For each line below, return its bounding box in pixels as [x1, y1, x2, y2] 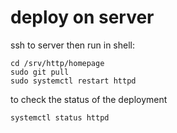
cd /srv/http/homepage [10, 58, 105, 68]
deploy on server [10, 6, 155, 29]
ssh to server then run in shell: [10, 39, 136, 51]
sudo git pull [10, 67, 70, 77]
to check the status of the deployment [10, 93, 168, 105]
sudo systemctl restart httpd [10, 76, 137, 86]
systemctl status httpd [10, 112, 110, 123]
